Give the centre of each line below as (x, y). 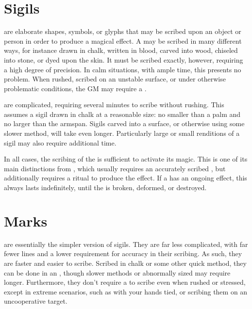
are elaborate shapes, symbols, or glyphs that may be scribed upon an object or (123, 31)
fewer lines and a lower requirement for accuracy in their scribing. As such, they (123, 253)
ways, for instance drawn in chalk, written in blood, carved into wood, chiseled (121, 50)
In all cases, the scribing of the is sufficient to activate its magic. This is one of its (126, 159)
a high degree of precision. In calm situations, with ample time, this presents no (123, 69)
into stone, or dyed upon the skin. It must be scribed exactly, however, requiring (124, 59)
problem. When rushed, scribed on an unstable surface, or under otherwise (115, 79)
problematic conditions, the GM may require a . (75, 88)
